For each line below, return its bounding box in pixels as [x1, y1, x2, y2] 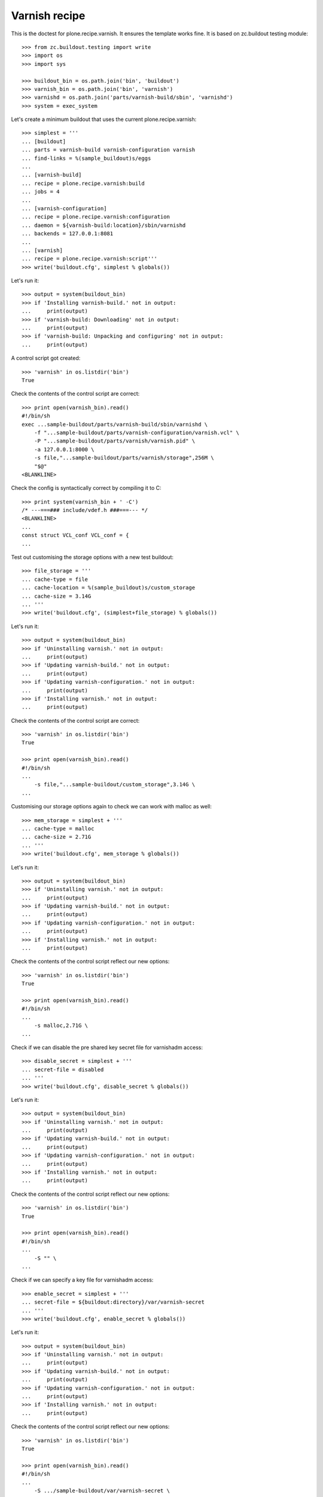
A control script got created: [11, 354, 81, 362]
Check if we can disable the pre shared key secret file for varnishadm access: [11, 1044, 203, 1051]
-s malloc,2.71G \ [33, 1022, 89, 1029]
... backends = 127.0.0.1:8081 [22, 231, 114, 237]
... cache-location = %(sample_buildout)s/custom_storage [22, 584, 196, 591]
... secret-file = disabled [22, 1066, 104, 1073]
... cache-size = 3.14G [22, 593, 92, 599]
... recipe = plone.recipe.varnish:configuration [22, 213, 170, 220]
